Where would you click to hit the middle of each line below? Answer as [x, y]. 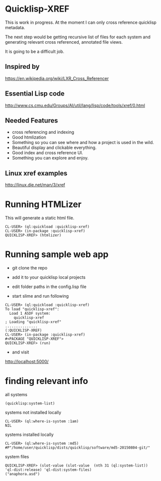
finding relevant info [47, 381]
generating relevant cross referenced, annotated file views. [64, 42]
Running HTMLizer [43, 204]
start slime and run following [40, 296]
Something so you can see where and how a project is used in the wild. [83, 143]
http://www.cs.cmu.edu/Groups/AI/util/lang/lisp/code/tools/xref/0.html [75, 105]
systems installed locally [29, 434]
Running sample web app [57, 254]
